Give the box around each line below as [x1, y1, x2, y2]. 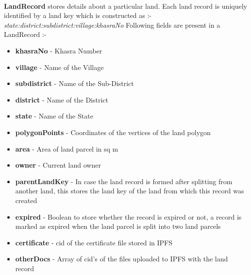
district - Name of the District [15, 94, 109, 104]
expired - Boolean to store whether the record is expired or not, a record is [15, 211, 242, 222]
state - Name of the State [15, 111, 93, 121]
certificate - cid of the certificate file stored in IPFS [15, 237, 172, 247]
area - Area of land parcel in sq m [15, 143, 118, 154]
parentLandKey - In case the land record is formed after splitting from [15, 176, 233, 186]
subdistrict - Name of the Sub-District [15, 78, 134, 88]
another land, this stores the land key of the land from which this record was [15, 186, 244, 196]
